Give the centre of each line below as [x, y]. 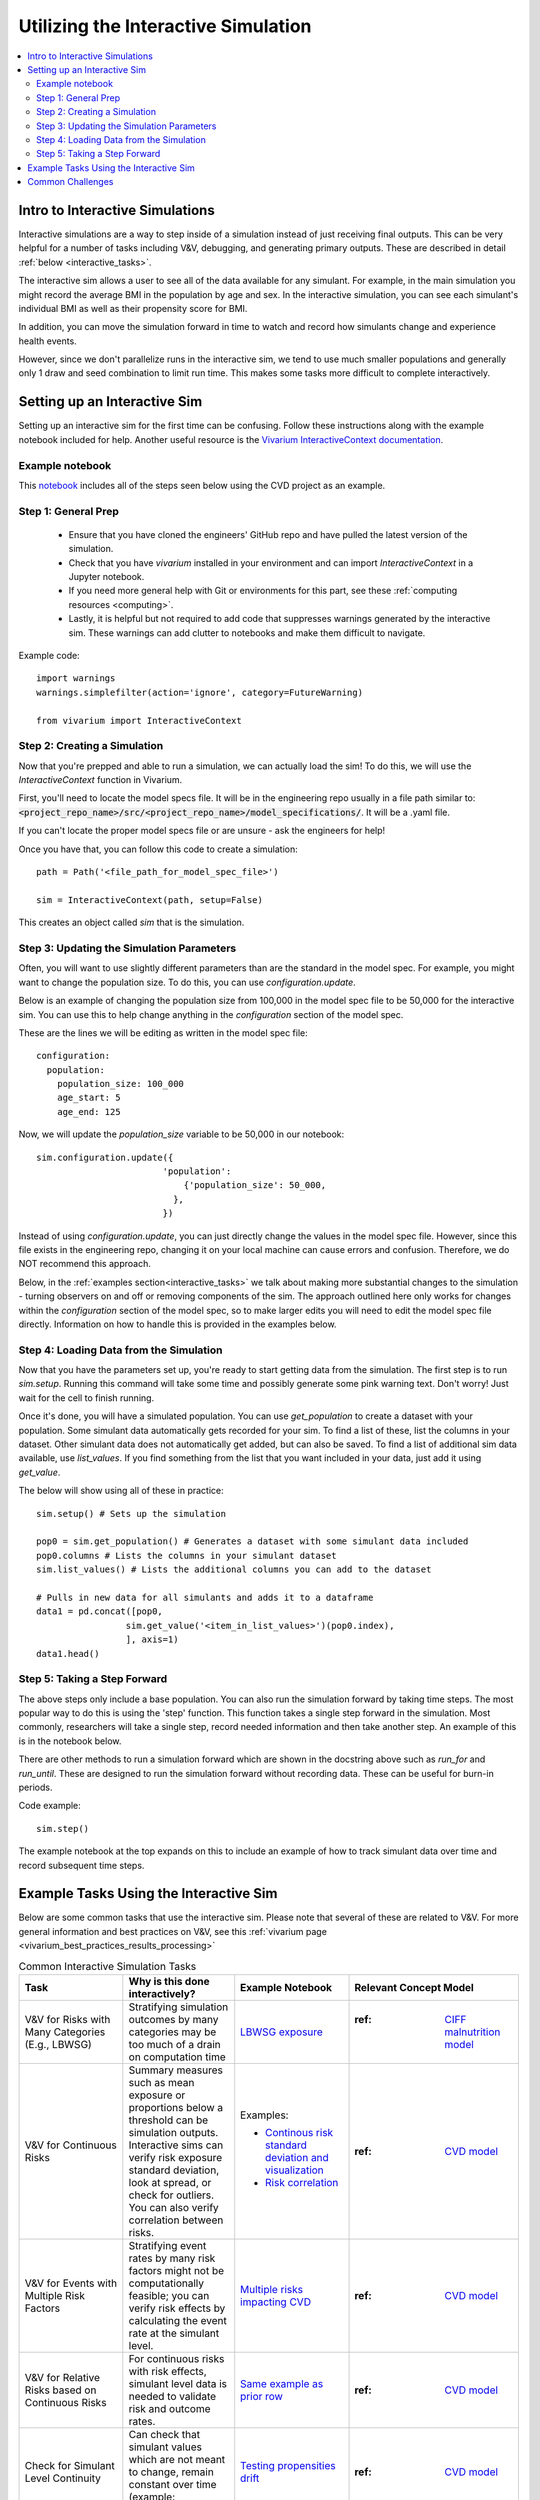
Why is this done [169, 1982]
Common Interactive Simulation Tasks [107, 1966]
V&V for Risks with [67, 2020]
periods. [35, 1787]
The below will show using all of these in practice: [121, 1491]
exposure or [157, 2095]
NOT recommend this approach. [85, 1264]
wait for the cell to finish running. [86, 1397]
